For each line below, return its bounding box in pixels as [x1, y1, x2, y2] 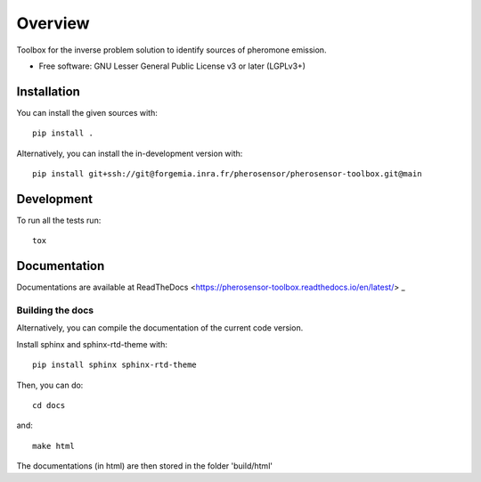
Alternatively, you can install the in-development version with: [16, 148, 243, 159]
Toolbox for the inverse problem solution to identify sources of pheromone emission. [16, 45, 327, 55]
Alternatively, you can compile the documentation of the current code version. [16, 323, 304, 333]
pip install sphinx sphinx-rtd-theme [32, 360, 198, 370]
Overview [16, 13, 90, 33]
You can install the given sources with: [16, 107, 158, 118]
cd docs [32, 400, 66, 410]
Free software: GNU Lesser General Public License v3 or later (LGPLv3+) [38, 61, 306, 71]
